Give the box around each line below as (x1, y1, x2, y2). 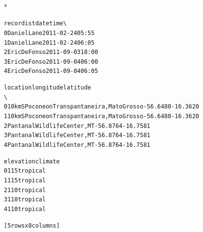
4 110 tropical (4, 206, 46, 213)
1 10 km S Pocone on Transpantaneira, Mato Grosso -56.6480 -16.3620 (4, 113, 199, 120)
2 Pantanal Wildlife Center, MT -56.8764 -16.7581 (4, 122, 150, 129)
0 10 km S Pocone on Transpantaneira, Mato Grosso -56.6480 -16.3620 (4, 103, 199, 110)
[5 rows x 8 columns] (4, 222, 60, 229)
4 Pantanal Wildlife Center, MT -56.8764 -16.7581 (4, 142, 150, 149)
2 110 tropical (4, 186, 46, 194)
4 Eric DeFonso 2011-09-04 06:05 (4, 68, 98, 75)
